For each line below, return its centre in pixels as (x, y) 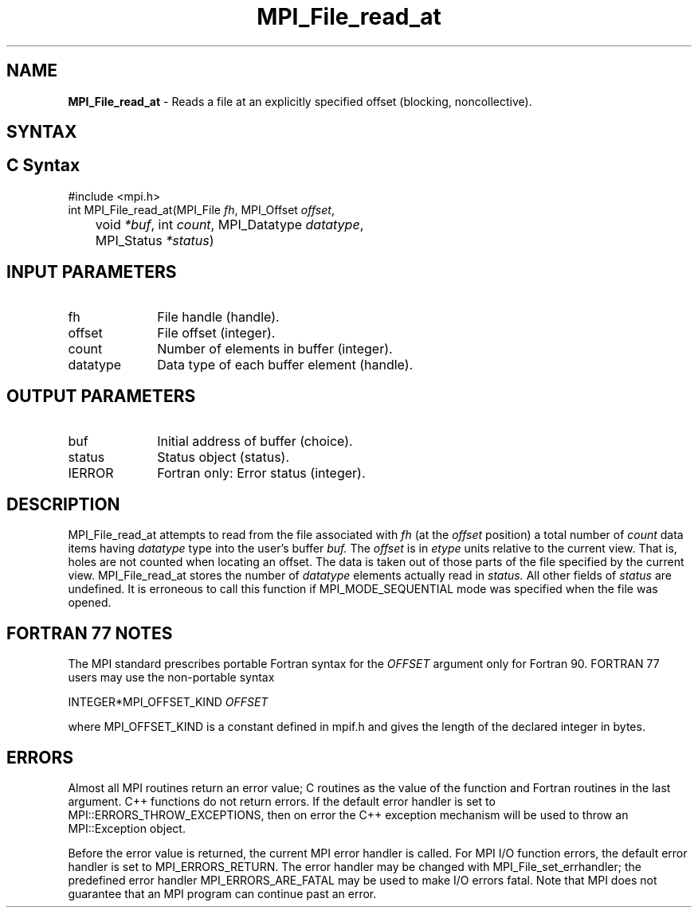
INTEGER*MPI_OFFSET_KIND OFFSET (168, 702)
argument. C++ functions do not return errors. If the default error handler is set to (282, 802)
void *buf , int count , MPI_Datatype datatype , (229, 224)
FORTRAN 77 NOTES (90, 633)
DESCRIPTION (63, 504)
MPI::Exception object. (127, 829)
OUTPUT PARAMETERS (101, 396)
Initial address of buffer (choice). (255, 441)
